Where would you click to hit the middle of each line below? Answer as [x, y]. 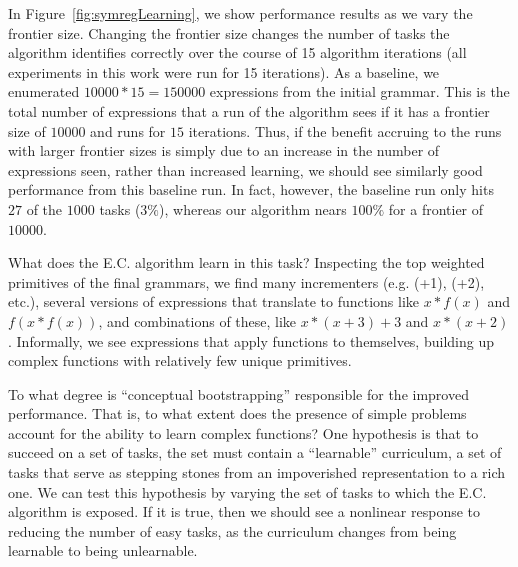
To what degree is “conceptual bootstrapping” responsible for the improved [238, 393]
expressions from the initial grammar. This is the [359, 91]
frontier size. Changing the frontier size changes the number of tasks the [229, 32]
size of [27, 130]
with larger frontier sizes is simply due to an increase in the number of [224, 150]
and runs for [128, 130]
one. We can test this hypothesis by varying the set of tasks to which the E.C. [247, 491]
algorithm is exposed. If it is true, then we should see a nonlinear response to [244, 511]
